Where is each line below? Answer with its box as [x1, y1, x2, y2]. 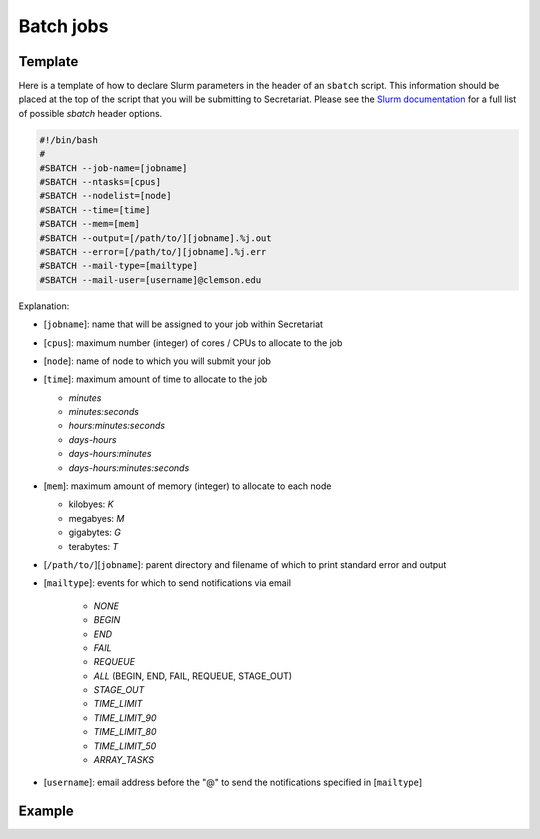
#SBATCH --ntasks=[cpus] [39, 176, 162, 187]
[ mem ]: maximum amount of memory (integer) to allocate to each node [43, 480, 332, 492]
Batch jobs [18, 15, 109, 37]
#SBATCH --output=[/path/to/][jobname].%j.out [39, 232, 272, 244]
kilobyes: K [68, 498, 114, 510]
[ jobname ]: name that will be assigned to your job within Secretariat [43, 318, 324, 330]
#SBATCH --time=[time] [39, 204, 151, 215]
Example [18, 803, 74, 820]
